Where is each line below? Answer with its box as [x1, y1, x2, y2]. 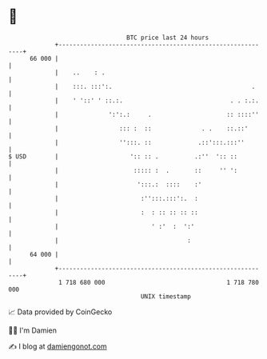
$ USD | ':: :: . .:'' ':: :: [8, 152, 238, 161]
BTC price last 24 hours [126, 34, 209, 42]
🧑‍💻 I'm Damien [8, 325, 58, 335]
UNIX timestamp [140, 292, 192, 301]
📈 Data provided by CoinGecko [8, 307, 113, 317]
